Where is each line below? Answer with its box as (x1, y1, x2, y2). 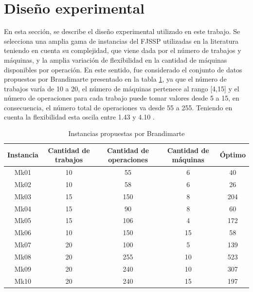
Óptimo (219, 150, 246, 160)
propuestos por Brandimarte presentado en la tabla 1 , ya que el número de (4, 74, 227, 84)
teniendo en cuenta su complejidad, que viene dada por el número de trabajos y (4, 45, 241, 55)
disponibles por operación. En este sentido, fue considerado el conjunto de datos (4, 64, 242, 74)
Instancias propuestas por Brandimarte (68, 128, 185, 138)
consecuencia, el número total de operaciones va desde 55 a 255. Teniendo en (4, 102, 233, 112)
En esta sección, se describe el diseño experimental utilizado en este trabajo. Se (4, 26, 240, 36)
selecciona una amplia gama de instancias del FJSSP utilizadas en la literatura (4, 35, 239, 46)
